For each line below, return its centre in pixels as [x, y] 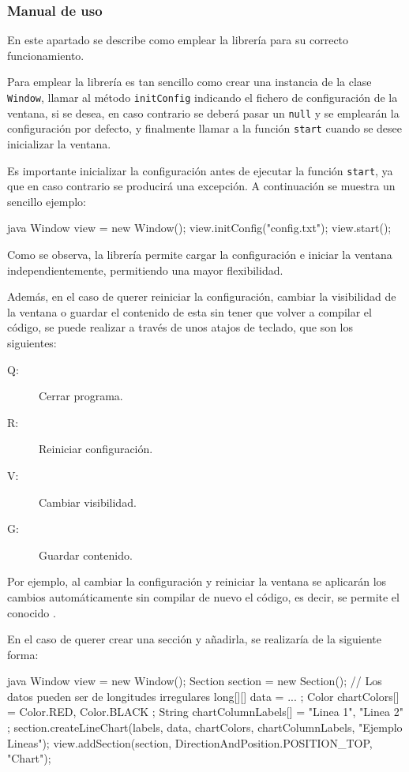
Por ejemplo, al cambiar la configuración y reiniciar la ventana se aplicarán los [197, 581]
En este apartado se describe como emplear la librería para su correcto [178, 40]
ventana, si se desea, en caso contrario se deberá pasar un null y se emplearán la [203, 112]
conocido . [32, 612]
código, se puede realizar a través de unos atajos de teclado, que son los [180, 327]
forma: [23, 654]
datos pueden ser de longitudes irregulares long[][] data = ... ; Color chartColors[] [203, 696]
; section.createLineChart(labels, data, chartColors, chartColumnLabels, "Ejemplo [205, 727]
